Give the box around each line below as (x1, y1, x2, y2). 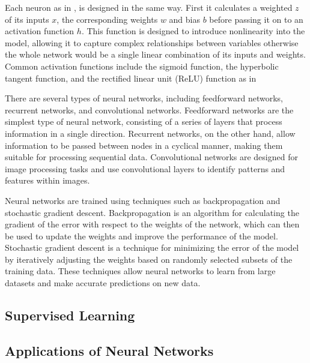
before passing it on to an (209, 13, 303, 25)
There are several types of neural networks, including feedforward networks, (5, 92, 284, 104)
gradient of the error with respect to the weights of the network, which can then (5, 218, 300, 230)
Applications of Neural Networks (5, 341, 214, 359)
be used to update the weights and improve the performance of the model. (5, 229, 278, 242)
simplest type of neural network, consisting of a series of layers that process (5, 115, 282, 128)
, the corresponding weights (56, 13, 158, 25)
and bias (169, 13, 200, 25)
